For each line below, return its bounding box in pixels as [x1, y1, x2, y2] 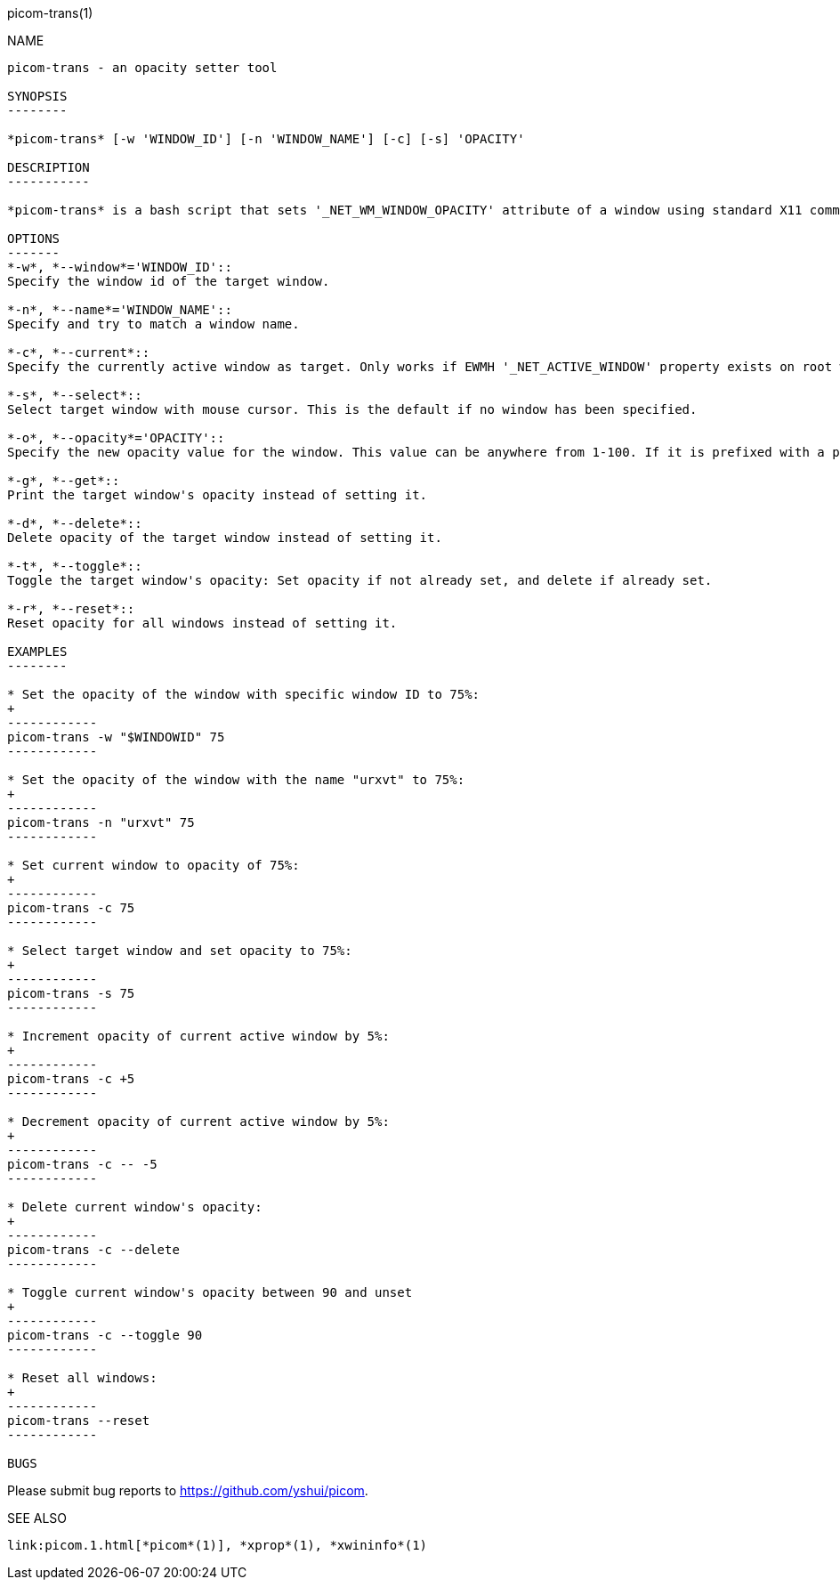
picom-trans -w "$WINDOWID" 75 [7, 730, 225, 744]
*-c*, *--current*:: [7, 345, 150, 360]
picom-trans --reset [7, 1413, 150, 1428]
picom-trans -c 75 [7, 901, 135, 915]
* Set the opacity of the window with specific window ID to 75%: [7, 687, 481, 701]
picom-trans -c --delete [7, 1243, 180, 1257]
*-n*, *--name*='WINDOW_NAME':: [7, 303, 232, 317]
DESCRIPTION [7, 160, 90, 174]
